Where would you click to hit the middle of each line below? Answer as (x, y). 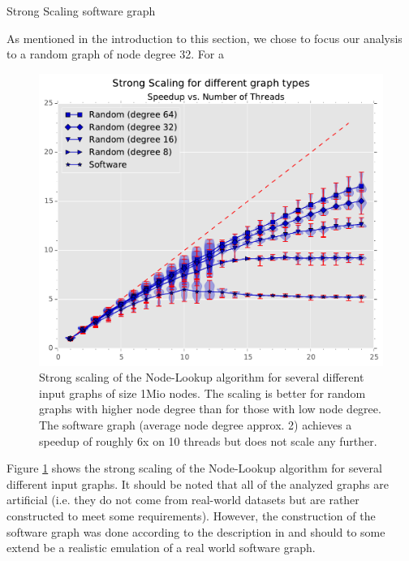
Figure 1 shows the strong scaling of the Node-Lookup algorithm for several (194, 468)
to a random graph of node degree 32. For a (115, 54)
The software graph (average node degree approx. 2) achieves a (196, 425)
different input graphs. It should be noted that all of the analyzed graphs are (198, 483)
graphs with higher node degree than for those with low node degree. (210, 409)
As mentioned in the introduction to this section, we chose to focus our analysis (204, 38)
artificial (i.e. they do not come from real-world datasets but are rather (183, 500)
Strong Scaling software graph (81, 11)
